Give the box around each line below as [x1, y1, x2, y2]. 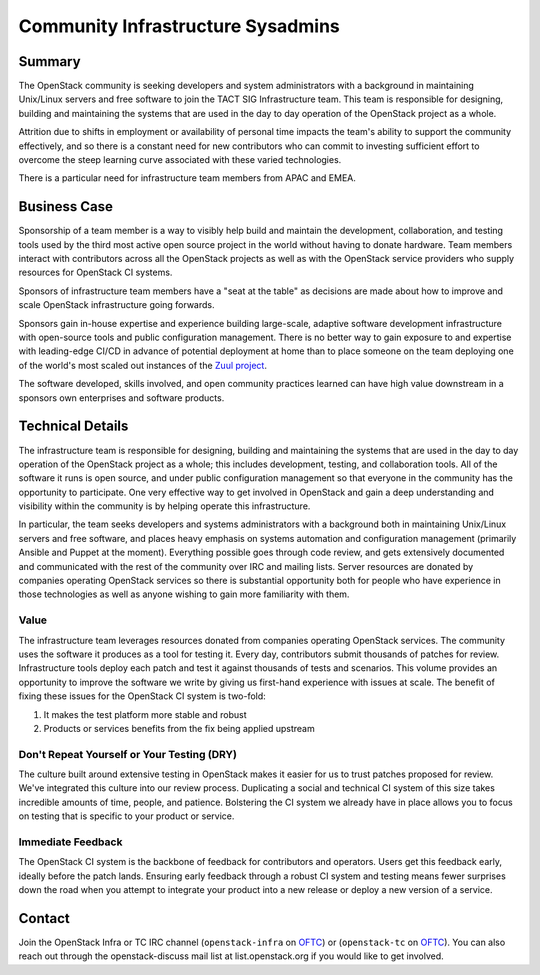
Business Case [18, 198, 114, 215]
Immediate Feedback [18, 835, 123, 849]
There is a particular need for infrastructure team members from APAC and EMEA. [18, 172, 357, 184]
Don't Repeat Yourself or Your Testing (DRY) [18, 747, 237, 761]
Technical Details [18, 418, 129, 435]
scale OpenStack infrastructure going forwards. [18, 299, 215, 311]
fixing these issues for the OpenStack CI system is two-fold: [18, 690, 267, 702]
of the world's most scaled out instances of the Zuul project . [18, 359, 267, 371]
